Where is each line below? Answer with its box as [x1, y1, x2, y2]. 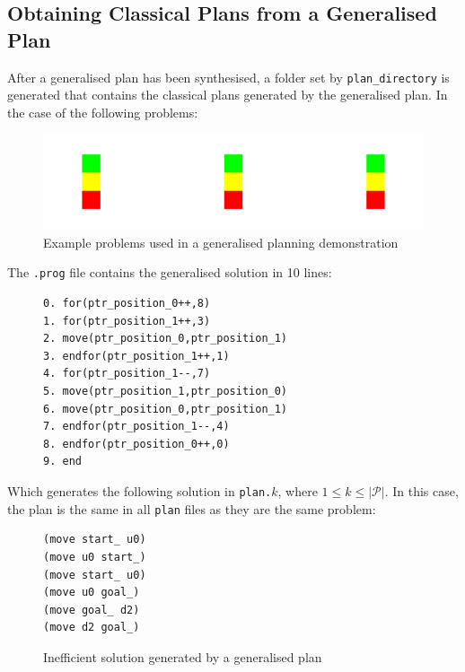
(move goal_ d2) [43, 603, 140, 616]
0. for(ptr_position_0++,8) [43, 297, 211, 310]
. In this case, [384, 482, 459, 501]
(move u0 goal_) [43, 586, 140, 599]
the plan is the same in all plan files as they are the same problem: [7, 499, 376, 518]
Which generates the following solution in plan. [7, 482, 272, 501]
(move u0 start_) [43, 550, 146, 563]
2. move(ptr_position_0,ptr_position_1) [43, 332, 288, 345]
